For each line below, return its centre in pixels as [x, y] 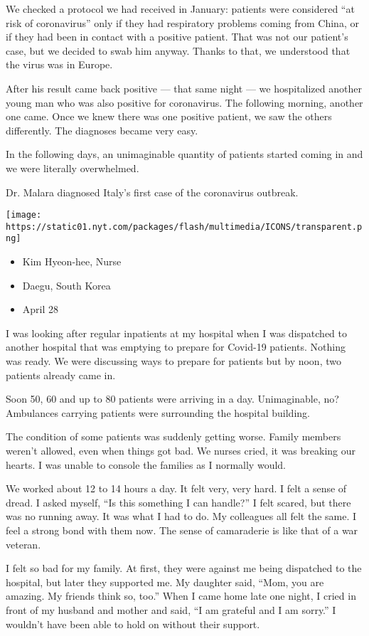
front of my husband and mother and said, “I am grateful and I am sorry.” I [171, 609]
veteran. [23, 544]
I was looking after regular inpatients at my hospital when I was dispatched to [176, 333]
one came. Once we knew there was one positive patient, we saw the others [169, 116]
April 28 [41, 309]
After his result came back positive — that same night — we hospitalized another [184, 88]
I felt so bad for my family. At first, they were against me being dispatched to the [184, 568]
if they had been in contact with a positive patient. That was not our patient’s [177, 37]
